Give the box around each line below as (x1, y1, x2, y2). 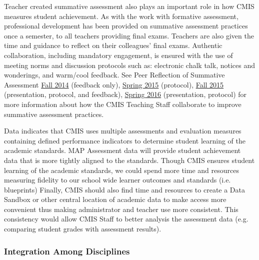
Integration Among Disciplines (4, 244, 130, 257)
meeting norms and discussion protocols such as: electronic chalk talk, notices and (4, 59, 255, 70)
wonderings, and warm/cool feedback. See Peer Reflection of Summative (4, 69, 225, 80)
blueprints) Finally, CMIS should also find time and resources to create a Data (4, 184, 245, 194)
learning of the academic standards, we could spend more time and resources (4, 164, 239, 175)
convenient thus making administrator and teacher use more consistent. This (4, 203, 238, 214)
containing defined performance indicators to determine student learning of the (4, 135, 245, 145)
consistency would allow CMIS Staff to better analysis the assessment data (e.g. (4, 213, 248, 224)
